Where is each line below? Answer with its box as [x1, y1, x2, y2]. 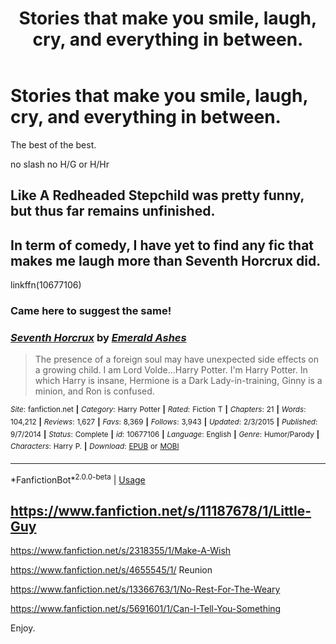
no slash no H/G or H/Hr [10, 158, 110, 170]
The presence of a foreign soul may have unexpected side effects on [34, 353, 320, 366]
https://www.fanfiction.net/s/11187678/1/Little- [10, 503, 312, 520]
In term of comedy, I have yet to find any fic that [10, 237, 315, 254]
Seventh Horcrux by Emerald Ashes [10, 330, 187, 344]
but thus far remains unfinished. [10, 203, 216, 220]
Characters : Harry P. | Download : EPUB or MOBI [10, 442, 180, 452]
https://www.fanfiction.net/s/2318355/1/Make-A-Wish [10, 545, 232, 557]
